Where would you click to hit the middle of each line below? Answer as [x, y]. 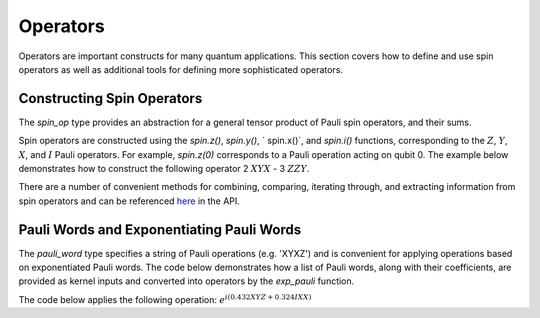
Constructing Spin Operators [110, 98]
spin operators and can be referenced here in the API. [129, 201]
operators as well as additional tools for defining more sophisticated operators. [181, 69]
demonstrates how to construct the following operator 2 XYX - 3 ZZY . [164, 169]
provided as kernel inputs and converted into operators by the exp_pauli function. [186, 281]
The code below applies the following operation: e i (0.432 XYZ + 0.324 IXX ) [165, 299]
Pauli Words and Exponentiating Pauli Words [160, 229]
